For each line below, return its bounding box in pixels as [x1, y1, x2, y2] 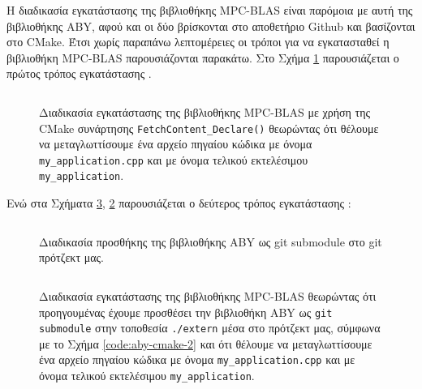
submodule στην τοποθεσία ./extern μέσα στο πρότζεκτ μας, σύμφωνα [39, 319, 381, 336]
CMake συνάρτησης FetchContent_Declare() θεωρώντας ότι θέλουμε [39, 119, 379, 136]
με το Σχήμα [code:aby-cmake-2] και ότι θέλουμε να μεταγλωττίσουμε [39, 335, 372, 352]
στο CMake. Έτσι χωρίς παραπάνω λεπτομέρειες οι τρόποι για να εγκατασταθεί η [6, 33, 390, 50]
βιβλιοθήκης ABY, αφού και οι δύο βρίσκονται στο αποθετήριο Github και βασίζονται [6, 17, 416, 34]
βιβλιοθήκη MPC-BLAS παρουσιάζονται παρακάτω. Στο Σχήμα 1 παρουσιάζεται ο [6, 49, 399, 66]
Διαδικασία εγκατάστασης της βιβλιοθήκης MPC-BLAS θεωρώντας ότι [39, 287, 377, 304]
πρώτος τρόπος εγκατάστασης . [6, 65, 152, 82]
